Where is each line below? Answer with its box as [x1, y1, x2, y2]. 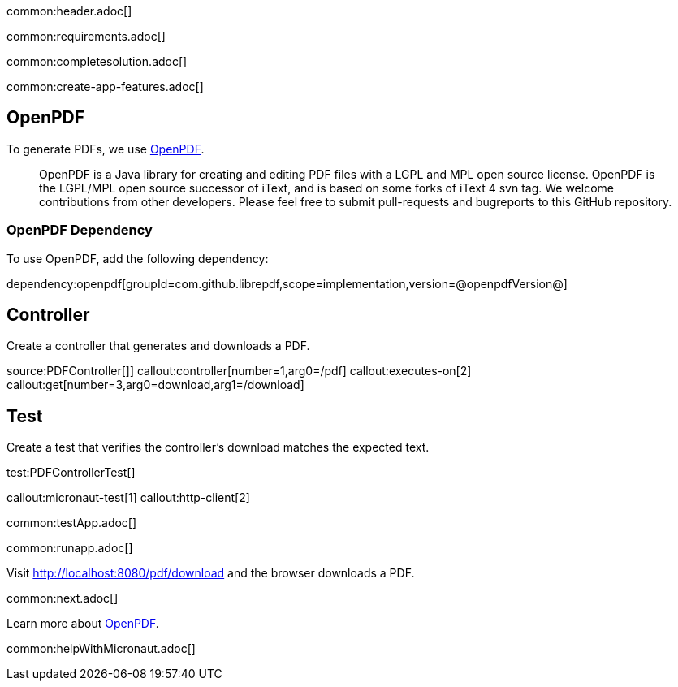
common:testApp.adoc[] [6, 516, 137, 530]
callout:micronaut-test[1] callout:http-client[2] [6, 490, 250, 505]
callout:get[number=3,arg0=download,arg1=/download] [6, 378, 304, 392]
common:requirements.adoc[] [6, 29, 166, 43]
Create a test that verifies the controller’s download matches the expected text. [6, 440, 430, 455]
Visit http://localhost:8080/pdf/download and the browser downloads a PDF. [6, 566, 415, 581]
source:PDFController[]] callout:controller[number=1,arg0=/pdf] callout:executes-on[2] [6, 364, 472, 378]
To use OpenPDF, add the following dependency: [6, 251, 269, 266]
